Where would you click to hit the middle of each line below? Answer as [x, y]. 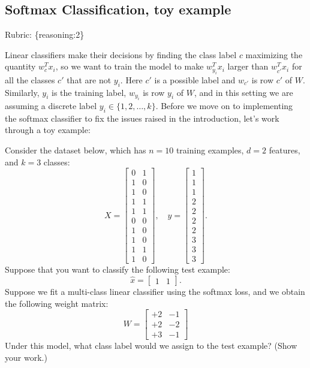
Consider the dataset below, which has [76, 150]
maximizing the [274, 54]
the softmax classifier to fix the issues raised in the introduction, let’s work [142, 118]
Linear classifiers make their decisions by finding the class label [121, 54]
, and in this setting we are [243, 92]
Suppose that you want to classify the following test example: [118, 269]
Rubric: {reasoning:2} [45, 34]
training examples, [210, 150]
